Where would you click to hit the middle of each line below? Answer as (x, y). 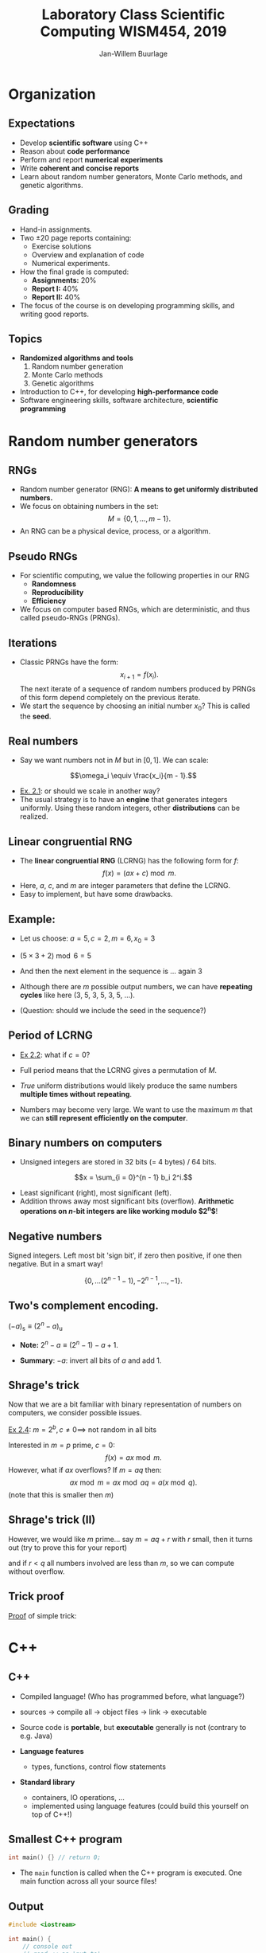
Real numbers (43, 741)
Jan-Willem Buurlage (133, 53)
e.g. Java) (36, 1736)
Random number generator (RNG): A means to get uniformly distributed (139, 489)
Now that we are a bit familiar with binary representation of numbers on (125, 1404)
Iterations (33, 643)
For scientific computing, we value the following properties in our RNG (135, 576)
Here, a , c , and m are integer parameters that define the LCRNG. (125, 886)
